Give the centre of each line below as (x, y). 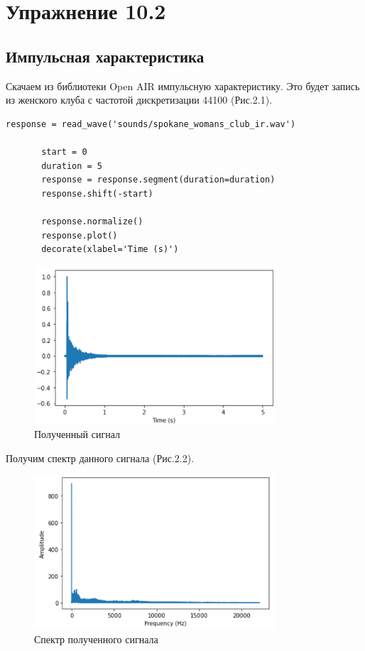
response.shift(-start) (97, 193)
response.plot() (80, 235)
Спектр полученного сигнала (96, 639)
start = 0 (64, 152)
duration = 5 (72, 166)
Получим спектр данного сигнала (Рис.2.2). (100, 458)
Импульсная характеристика (105, 56)
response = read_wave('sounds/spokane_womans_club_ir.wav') (151, 124)
